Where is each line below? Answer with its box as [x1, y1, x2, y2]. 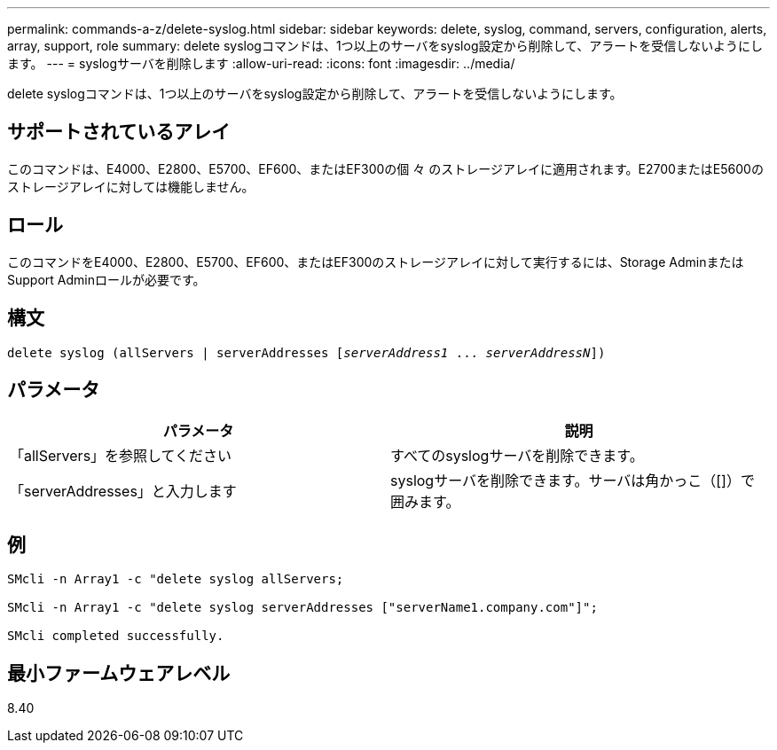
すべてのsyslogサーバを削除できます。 [390, 447, 644, 465]
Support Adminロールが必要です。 [7, 271, 206, 287]
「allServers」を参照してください [10, 447, 232, 465]
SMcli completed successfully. [7, 629, 224, 644]
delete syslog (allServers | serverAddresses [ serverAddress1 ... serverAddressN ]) [7, 345, 606, 360]
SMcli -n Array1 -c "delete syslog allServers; [7, 572, 344, 587]
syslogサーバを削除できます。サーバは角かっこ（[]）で [390, 472, 755, 490]
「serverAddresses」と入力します [10, 482, 237, 501]
